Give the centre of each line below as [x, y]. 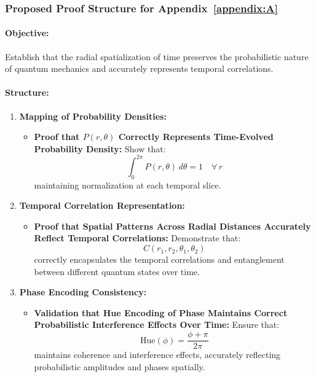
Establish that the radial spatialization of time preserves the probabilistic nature [157, 56]
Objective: [27, 33]
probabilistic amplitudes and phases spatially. [120, 366]
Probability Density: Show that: [100, 148]
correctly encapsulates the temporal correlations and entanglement [159, 259]
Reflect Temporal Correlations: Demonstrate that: [137, 238]
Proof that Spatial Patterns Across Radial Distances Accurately [172, 226]
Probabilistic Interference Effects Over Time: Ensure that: [157, 325]
